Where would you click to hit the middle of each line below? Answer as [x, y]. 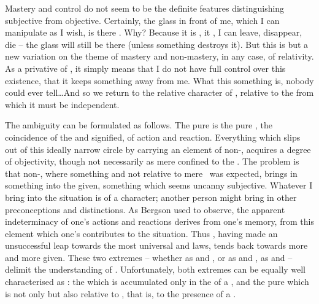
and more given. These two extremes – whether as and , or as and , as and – [149, 257]
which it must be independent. [62, 104]
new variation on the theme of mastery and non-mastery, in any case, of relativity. [159, 56]
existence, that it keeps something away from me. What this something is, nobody [159, 80]
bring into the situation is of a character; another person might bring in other [151, 197]
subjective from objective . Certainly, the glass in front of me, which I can [142, 20]
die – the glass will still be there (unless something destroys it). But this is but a [157, 44]
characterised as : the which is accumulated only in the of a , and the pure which [157, 282]
